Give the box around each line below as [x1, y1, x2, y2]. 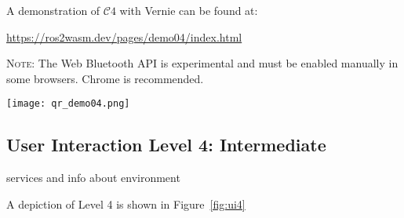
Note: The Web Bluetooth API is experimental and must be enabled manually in [6, 55, 399, 71]
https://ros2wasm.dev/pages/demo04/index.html [6, 28, 242, 45]
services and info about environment [6, 169, 180, 186]
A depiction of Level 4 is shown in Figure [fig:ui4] [6, 195, 246, 212]
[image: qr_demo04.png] [6, 98, 130, 110]
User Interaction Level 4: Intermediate [6, 133, 326, 157]
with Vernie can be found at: [119, 2, 258, 18]
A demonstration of [6, 2, 100, 18]
